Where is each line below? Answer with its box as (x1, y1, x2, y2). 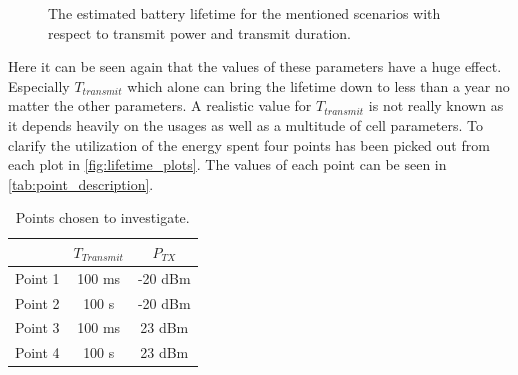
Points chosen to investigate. (15, 207, 190, 228)
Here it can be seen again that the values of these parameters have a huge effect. (8, 56, 502, 77)
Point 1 (15, 267, 60, 288)
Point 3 (15, 317, 60, 338)
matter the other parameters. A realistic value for (8, 95, 312, 116)
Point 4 (15, 342, 60, 363)
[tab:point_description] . (8, 173, 154, 194)
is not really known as (368, 95, 504, 116)
